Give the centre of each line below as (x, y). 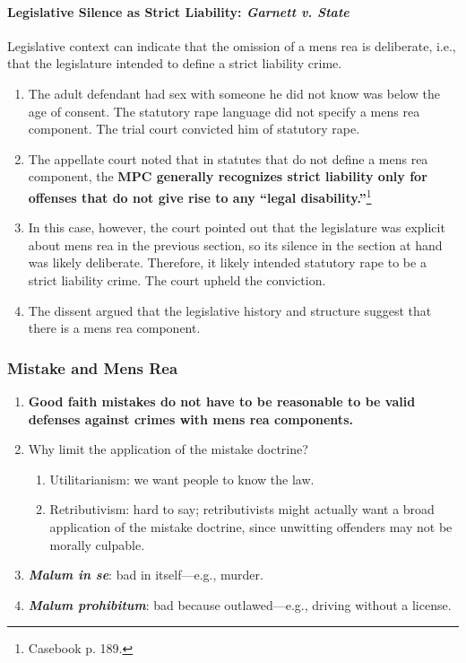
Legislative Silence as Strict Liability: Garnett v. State (178, 11)
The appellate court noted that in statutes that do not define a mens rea (228, 158)
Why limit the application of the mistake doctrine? (168, 449)
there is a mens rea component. (114, 328)
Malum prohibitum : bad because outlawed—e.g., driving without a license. (240, 604)
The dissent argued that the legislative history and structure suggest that (230, 310)
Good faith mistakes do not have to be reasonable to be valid (222, 401)
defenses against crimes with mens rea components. (190, 419)
